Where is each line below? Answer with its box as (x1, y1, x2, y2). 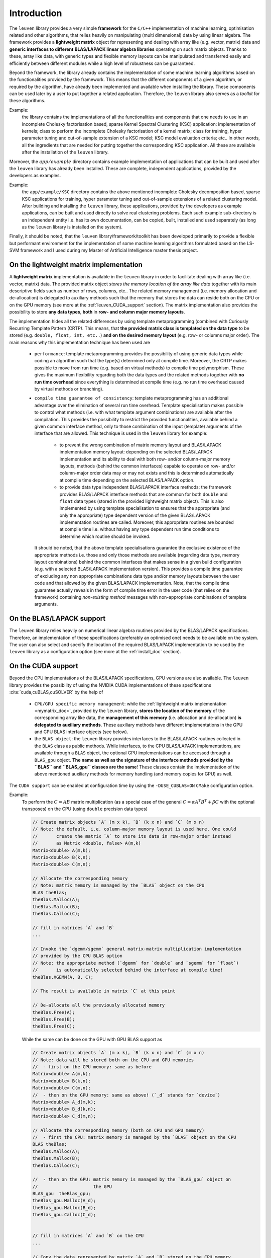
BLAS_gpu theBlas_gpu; (32, 1191, 91, 1197)
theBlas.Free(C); (32, 1024, 75, 1029)
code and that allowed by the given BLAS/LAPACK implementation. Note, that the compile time (34, 580, 230, 586)
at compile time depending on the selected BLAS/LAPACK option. (59, 477, 195, 483)
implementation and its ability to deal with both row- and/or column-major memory (59, 456, 230, 462)
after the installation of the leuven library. (22, 149, 109, 155)
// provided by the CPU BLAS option (32, 953, 123, 959)
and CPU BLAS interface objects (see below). (34, 729, 128, 735)
